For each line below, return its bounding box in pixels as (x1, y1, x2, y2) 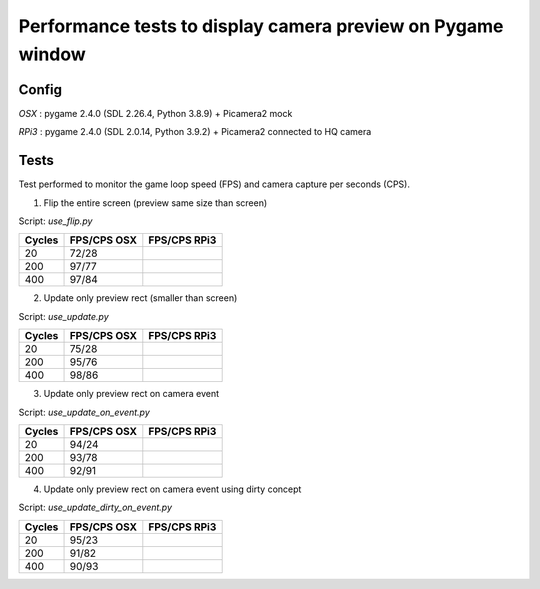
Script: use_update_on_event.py (18, 406, 150, 418)
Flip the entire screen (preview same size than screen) (43, 196, 268, 209)
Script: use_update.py (18, 310, 109, 322)
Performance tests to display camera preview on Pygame (18, 15, 504, 37)
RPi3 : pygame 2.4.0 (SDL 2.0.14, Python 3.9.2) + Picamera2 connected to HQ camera (18, 126, 372, 138)
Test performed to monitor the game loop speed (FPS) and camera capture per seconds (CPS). (18, 178, 410, 190)
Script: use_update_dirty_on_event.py (18, 501, 173, 514)
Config (18, 81, 62, 98)
